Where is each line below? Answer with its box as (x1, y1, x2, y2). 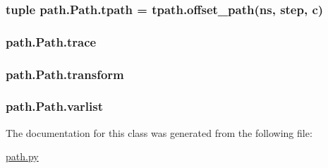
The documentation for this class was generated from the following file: (6, 125, 312, 140)
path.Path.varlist (6, 97, 104, 115)
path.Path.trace (6, 32, 97, 50)
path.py (6, 149, 39, 164)
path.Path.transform (6, 65, 124, 83)
